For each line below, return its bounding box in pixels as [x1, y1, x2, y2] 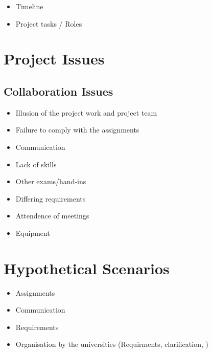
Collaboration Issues [4, 83, 113, 99]
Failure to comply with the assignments [15, 124, 139, 135]
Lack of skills [15, 159, 57, 169]
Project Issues [4, 48, 105, 69]
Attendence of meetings [15, 210, 89, 221]
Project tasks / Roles [15, 18, 82, 29]
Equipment [15, 227, 50, 238]
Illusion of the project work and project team [15, 107, 157, 118]
